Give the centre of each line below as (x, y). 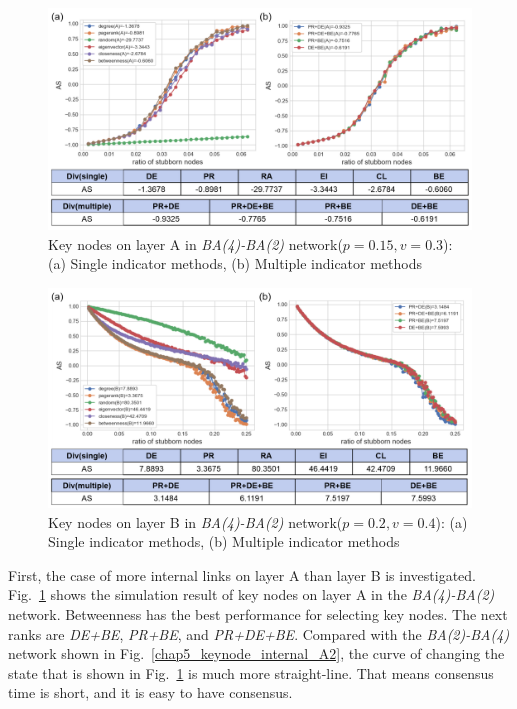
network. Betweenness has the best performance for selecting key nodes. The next (258, 613)
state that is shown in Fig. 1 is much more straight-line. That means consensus (251, 672)
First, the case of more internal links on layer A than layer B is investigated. (242, 574)
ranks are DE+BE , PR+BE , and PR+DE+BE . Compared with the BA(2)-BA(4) (259, 633)
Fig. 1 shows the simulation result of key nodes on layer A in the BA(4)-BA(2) (251, 594)
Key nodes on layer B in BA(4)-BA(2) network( (195, 521)
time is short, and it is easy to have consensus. (150, 692)
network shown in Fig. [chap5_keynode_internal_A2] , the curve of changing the (256, 653)
